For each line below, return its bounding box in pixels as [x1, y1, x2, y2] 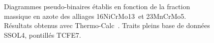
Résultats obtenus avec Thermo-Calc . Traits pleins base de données [4, 20, 210, 30]
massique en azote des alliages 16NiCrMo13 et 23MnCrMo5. [4, 11, 186, 21]
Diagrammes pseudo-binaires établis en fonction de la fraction [4, 1, 190, 11]
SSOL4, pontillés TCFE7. [4, 29, 81, 40]
